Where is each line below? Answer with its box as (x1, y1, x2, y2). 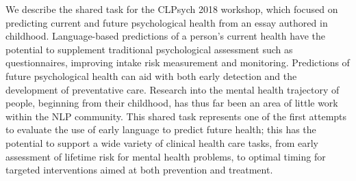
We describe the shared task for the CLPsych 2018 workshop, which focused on (5, 2, 338, 16)
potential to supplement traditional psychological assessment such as (5, 42, 293, 56)
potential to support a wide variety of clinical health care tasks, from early (5, 135, 318, 150)
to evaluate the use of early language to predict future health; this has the (5, 122, 316, 137)
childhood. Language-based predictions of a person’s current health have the (5, 29, 325, 43)
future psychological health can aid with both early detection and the (5, 68, 297, 83)
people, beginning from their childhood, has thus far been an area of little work (5, 96, 338, 110)
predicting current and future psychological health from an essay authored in (5, 15, 328, 29)
